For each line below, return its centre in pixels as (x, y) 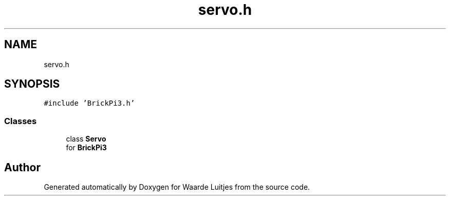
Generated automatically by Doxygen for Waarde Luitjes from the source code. (177, 187)
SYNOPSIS (32, 84)
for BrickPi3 (86, 148)
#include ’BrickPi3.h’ (89, 103)
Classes (21, 121)
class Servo (86, 139)
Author (22, 167)
